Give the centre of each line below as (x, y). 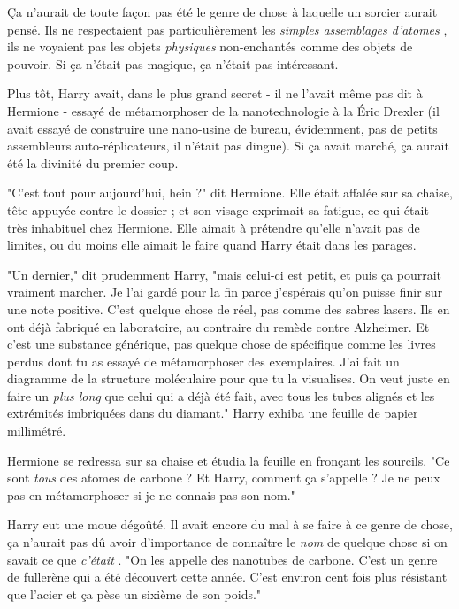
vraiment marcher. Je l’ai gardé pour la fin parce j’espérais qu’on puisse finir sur (225, 292)
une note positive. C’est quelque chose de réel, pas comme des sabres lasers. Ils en (229, 308)
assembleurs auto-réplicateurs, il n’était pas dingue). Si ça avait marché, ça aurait (228, 146)
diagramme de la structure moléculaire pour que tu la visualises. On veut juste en (229, 378)
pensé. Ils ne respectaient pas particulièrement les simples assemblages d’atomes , (227, 29)
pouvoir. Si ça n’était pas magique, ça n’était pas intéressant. (173, 63)
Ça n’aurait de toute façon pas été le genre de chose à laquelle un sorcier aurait (222, 12)
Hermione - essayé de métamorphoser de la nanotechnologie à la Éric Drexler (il (223, 110)
